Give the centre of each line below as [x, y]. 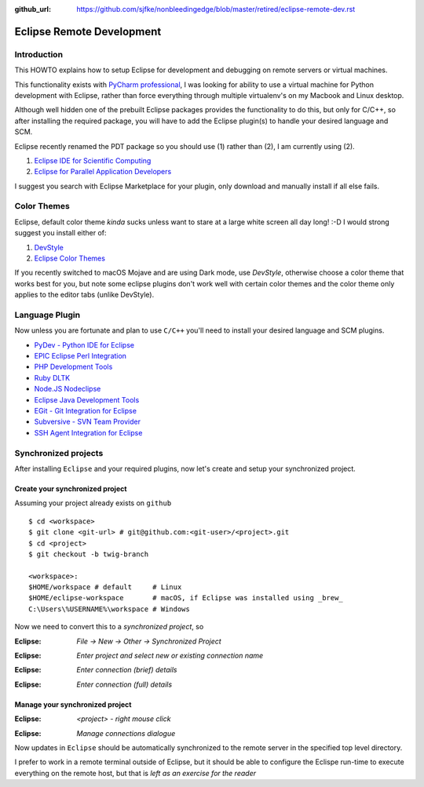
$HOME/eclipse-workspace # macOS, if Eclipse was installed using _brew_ [186, 598]
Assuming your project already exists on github [93, 503]
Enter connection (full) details [124, 684]
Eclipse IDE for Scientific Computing [93, 160]
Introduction [38, 54]
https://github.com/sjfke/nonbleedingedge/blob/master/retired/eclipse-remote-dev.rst [216, 9]
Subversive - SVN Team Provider [88, 422]
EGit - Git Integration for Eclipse [86, 411]
